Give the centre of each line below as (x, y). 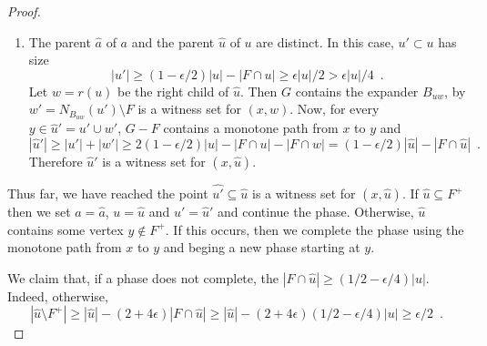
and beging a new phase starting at (262, 247)
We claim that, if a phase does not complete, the (143, 277)
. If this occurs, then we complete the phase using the (315, 229)
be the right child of (173, 91)
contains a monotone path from (251, 128)
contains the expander (357, 91)
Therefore (56, 161)
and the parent (173, 41)
